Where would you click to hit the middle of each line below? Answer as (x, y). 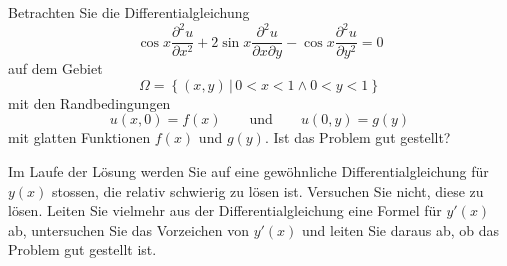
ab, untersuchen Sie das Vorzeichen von (128, 229)
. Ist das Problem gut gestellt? (357, 137)
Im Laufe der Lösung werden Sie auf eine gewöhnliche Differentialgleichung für (248, 170)
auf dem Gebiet (55, 68)
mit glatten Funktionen (79, 137)
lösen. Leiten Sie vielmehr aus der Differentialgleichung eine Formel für (225, 210)
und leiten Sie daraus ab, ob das (400, 229)
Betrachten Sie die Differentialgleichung (129, 12)
